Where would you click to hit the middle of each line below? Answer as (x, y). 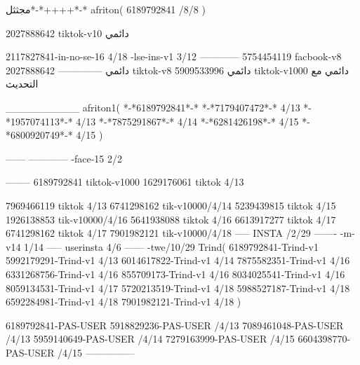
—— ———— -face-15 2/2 (64, 158)
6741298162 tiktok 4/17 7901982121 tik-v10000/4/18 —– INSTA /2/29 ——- (172, 233)
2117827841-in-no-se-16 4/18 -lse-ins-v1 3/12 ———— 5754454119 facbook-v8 (174, 56)
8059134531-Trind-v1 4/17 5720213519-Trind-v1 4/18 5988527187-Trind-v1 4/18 (178, 288)
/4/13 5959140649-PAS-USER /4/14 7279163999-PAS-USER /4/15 (150, 339)
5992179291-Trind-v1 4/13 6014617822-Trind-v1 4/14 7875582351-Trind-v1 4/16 (178, 260)
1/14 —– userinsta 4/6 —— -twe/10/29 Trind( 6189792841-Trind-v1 (171, 246)
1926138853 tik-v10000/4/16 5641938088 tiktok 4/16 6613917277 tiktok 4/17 (171, 219)
